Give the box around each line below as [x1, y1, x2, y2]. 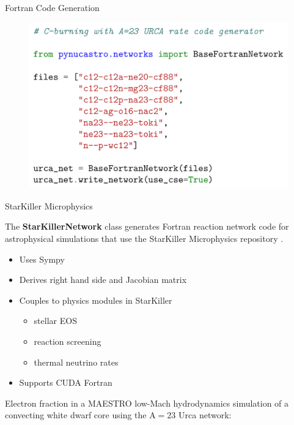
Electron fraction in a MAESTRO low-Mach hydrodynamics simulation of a [5, 396, 289, 409]
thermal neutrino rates [34, 355, 119, 368]
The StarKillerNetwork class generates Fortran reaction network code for [5, 220, 289, 233]
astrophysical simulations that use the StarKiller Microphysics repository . [5, 232, 284, 244]
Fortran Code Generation [5, 1, 100, 13]
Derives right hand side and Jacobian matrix [19, 273, 187, 286]
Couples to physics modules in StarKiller [19, 293, 172, 306]
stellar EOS [34, 314, 77, 327]
